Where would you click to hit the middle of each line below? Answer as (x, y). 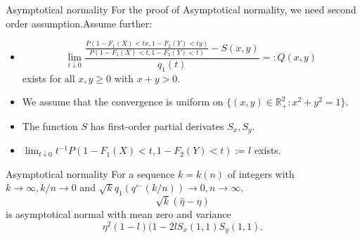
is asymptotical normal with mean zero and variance (118, 214)
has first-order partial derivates (157, 125)
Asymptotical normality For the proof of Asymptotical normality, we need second (181, 9)
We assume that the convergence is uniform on (123, 102)
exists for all (49, 78)
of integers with (261, 173)
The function (50, 125)
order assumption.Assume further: (79, 23)
